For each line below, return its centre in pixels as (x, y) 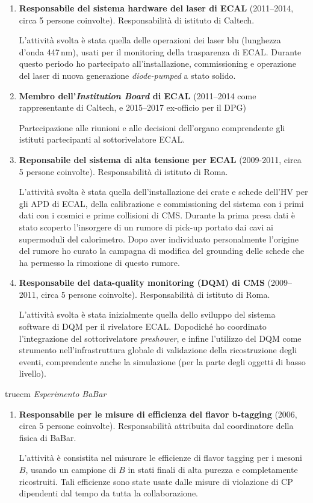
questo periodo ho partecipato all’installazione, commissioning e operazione (157, 63)
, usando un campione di (71, 469)
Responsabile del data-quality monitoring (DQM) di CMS (142, 282)
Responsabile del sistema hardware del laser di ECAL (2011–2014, (156, 8)
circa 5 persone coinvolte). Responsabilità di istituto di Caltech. (137, 20)
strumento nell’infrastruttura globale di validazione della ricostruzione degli (158, 350)
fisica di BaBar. (48, 437)
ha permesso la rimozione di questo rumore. (99, 262)
